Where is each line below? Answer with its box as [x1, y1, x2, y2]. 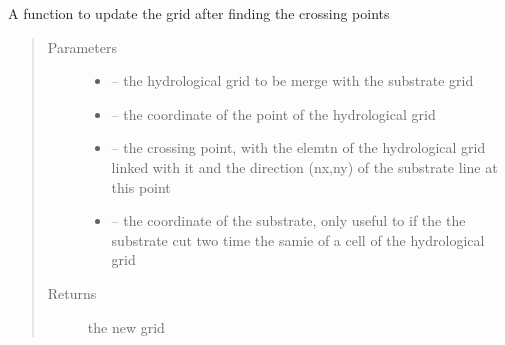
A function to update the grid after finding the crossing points [8, 3, 390, 23]
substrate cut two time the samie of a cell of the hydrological [111, 229, 485, 250]
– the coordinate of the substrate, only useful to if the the [111, 210, 466, 231]
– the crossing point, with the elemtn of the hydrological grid [111, 137, 486, 158]
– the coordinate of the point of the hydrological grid [111, 103, 436, 124]
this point [111, 176, 171, 197]
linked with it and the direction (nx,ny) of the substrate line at [111, 156, 498, 177]
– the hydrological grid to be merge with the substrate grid [111, 70, 474, 91]
